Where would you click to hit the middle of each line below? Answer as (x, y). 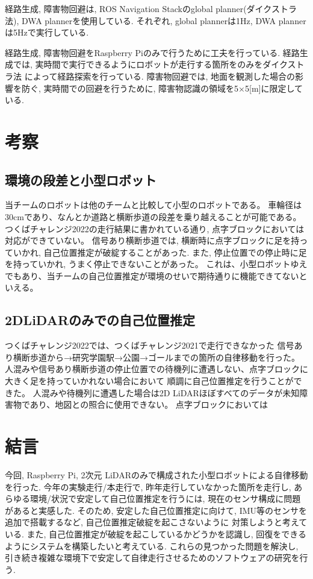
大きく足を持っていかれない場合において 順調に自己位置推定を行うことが (149, 381)
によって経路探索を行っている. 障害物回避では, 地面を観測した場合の (160, 76)
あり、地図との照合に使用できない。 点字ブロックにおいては (149, 404)
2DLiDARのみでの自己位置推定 (100, 320)
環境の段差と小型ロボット (81, 179)
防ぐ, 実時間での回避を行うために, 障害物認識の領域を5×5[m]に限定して (162, 88)
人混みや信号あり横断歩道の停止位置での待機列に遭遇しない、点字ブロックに (156, 369)
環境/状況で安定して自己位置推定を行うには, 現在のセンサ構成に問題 (165, 498)
